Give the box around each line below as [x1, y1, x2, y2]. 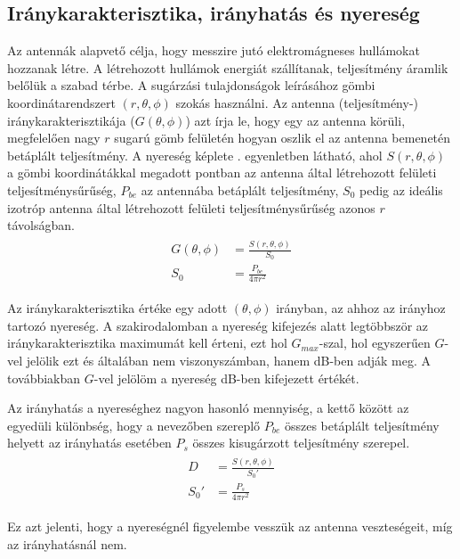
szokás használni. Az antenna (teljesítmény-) [175, 93, 418, 111]
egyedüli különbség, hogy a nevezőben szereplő [7, 415, 261, 434]
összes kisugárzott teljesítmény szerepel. [192, 433, 410, 452]
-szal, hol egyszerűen [319, 333, 431, 352]
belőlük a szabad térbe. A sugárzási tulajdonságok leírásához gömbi [7, 76, 375, 95]
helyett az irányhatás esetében [7, 433, 172, 452]
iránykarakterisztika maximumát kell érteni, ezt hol [7, 333, 287, 352]
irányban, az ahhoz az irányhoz [276, 299, 446, 317]
